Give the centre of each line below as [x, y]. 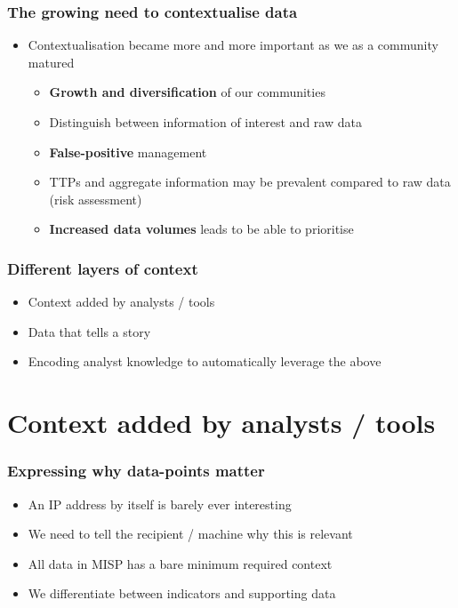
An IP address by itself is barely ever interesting [160, 504]
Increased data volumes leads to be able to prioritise [201, 229]
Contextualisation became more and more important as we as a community [233, 45]
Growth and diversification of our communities [187, 92]
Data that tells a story [89, 331]
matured [51, 62]
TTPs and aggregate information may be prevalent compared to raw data [250, 182]
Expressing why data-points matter [136, 471]
